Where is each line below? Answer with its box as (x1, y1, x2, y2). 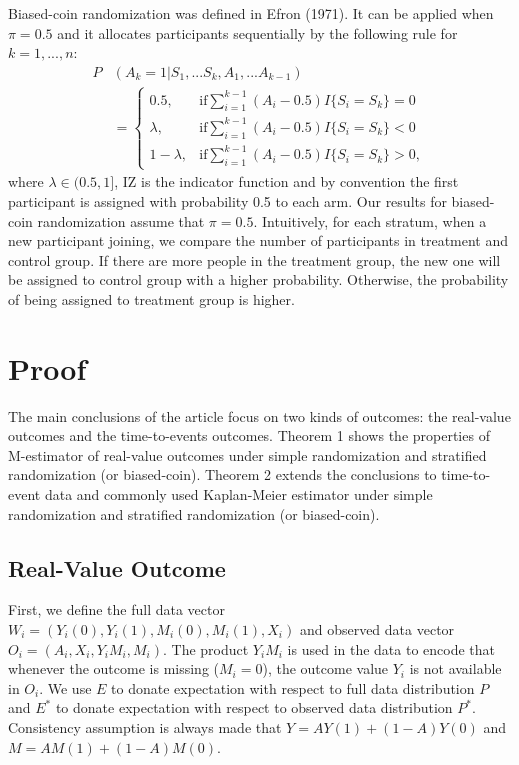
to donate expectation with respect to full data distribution (111, 677, 475, 698)
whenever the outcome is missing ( (8, 658, 220, 679)
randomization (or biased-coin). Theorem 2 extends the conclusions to (8, 464, 437, 485)
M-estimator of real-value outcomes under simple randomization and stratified (8, 444, 487, 465)
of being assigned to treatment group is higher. (8, 288, 295, 309)
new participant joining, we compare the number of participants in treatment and (8, 230, 509, 251)
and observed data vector (299, 618, 455, 639)
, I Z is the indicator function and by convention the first (114, 171, 459, 192)
